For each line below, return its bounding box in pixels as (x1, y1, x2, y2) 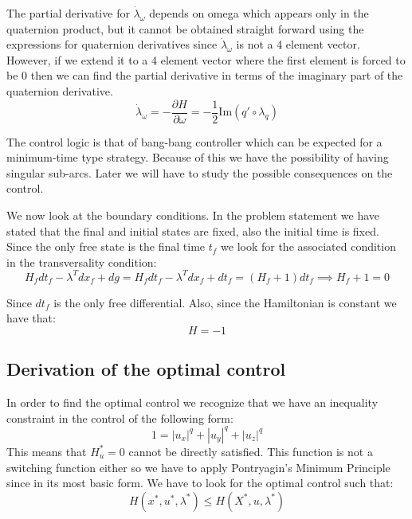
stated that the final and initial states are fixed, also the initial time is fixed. (6, 222, 379, 239)
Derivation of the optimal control (6, 357, 286, 381)
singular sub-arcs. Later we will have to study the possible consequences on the (6, 164, 393, 181)
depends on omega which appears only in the (149, 5, 369, 21)
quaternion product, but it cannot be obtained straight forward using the (6, 20, 364, 37)
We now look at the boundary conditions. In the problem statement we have (6, 207, 380, 223)
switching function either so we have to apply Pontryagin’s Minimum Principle (6, 459, 390, 475)
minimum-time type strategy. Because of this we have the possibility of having (6, 149, 389, 166)
